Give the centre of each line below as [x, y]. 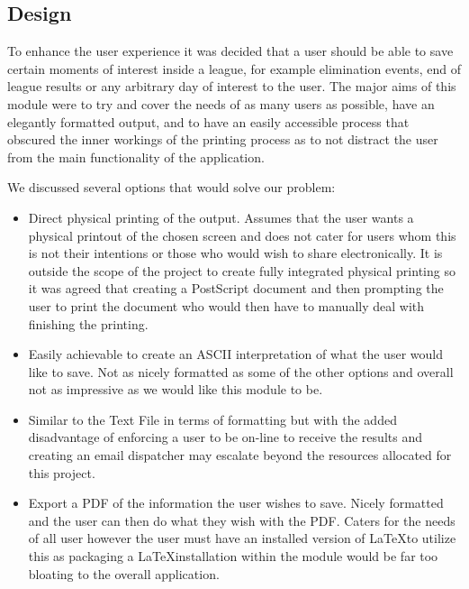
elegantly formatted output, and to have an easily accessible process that [208, 121]
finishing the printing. [88, 323]
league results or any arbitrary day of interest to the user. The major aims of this [232, 86]
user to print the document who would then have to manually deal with [226, 305]
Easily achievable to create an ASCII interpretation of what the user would [235, 354]
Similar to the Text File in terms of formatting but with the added [212, 419]
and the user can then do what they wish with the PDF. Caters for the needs [242, 520]
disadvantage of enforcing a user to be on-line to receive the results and [225, 437]
